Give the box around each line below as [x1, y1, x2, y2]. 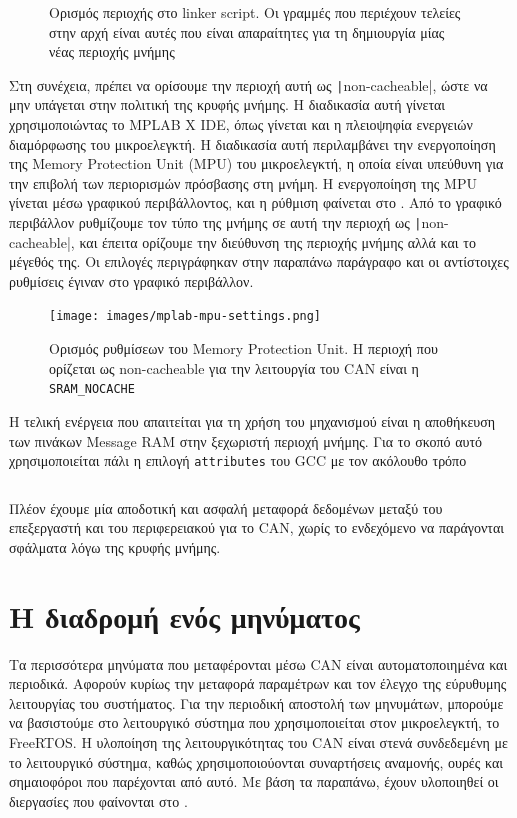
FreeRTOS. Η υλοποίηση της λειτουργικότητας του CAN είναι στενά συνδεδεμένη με [9, 732, 508, 753]
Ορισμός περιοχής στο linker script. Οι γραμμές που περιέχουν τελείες [49, 2, 461, 22]
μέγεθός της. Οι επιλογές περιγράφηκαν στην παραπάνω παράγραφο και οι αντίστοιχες [9, 251, 509, 272]
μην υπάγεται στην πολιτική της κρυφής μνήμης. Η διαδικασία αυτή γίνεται [9, 94, 446, 115]
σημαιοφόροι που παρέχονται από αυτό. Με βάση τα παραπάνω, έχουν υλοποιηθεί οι [9, 771, 499, 792]
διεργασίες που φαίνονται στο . [9, 790, 188, 811]
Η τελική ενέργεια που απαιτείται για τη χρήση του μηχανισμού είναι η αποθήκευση [9, 410, 496, 431]
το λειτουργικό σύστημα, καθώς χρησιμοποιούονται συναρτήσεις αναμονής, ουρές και [9, 751, 503, 772]
